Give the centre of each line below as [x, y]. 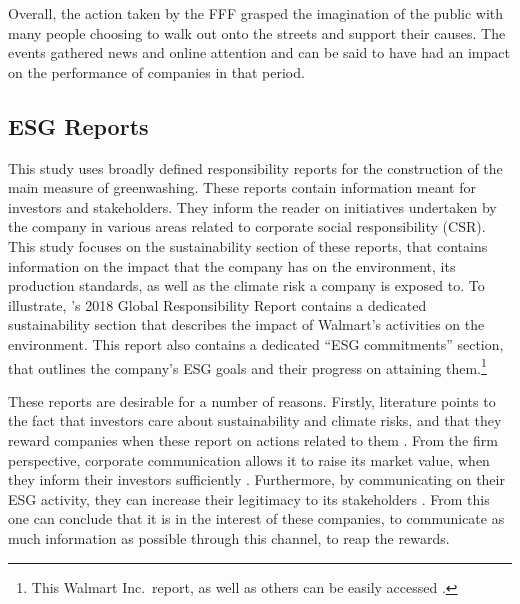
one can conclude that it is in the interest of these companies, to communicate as [256, 518]
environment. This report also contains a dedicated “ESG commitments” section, [256, 343]
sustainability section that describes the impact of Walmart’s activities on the [246, 324]
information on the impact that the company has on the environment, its [232, 265]
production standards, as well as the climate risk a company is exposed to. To [246, 285]
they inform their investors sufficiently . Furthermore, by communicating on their [256, 479]
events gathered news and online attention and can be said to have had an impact [259, 52]
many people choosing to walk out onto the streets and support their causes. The [257, 32]
